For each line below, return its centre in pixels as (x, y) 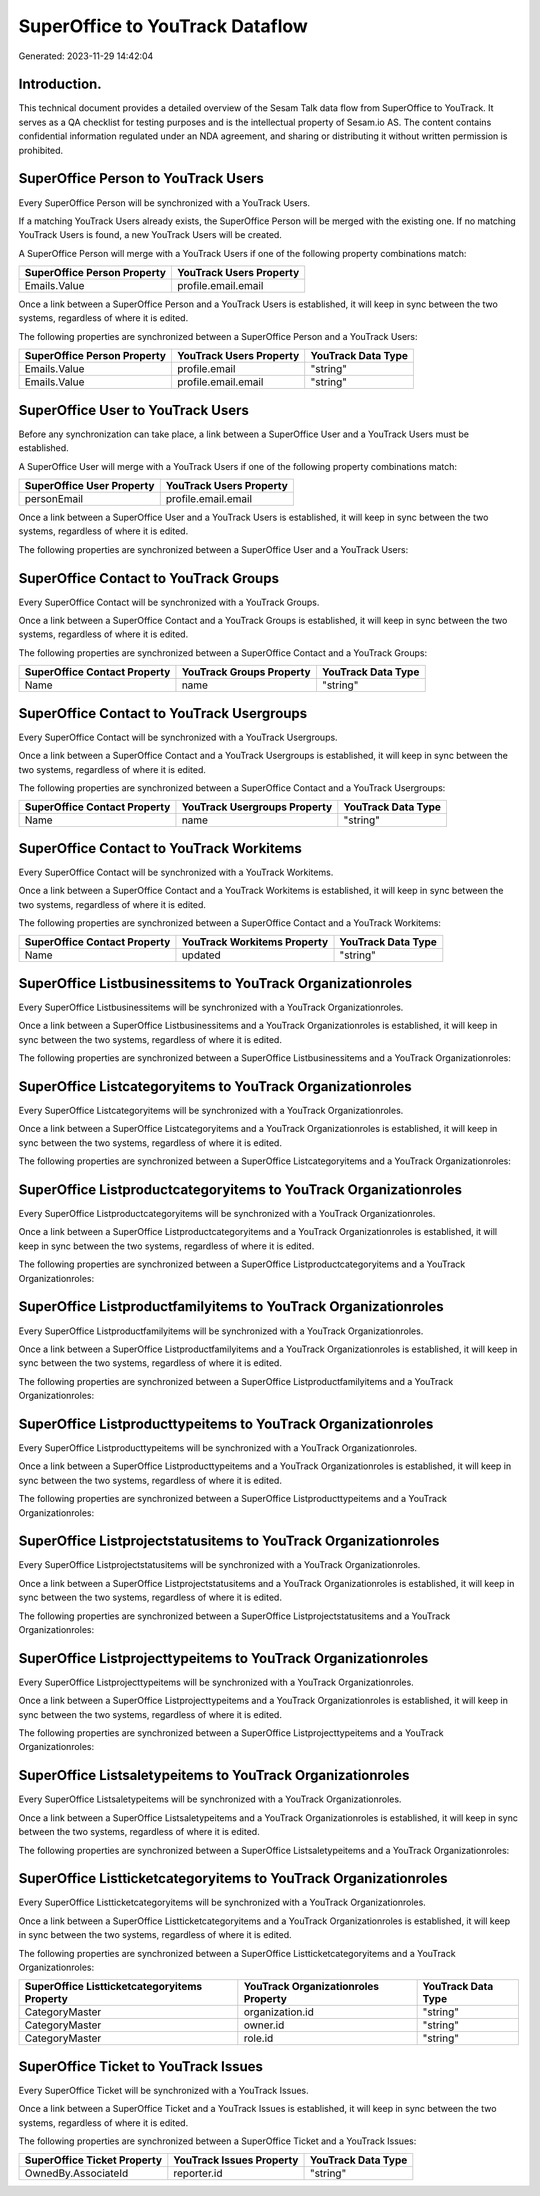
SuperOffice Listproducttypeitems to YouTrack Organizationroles (226, 1423)
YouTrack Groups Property (246, 672)
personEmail (54, 498)
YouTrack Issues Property (236, 2160)
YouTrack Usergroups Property (257, 807)
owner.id (264, 2025)
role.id (258, 2038)
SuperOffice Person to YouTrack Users (141, 178)
